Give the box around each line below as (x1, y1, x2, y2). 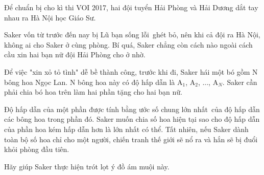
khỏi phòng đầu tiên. (4, 144, 69, 155)
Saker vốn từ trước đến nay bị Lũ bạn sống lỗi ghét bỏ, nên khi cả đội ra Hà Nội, (4, 29, 260, 40)
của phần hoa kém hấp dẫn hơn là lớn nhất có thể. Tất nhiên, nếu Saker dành (4, 123, 249, 134)
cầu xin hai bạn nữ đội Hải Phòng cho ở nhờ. (4, 49, 146, 60)
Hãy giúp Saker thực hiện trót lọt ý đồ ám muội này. (4, 161, 170, 171)
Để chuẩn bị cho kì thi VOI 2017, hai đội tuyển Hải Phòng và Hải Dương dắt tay (4, 2, 258, 12)
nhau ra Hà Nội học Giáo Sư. (4, 12, 96, 23)
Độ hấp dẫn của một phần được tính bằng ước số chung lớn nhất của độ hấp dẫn (4, 103, 260, 114)
